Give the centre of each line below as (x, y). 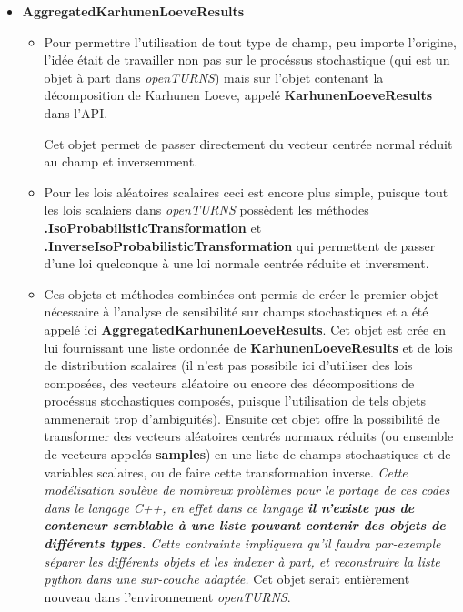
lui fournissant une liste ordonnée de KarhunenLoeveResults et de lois (248, 347)
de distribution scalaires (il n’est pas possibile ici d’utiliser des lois (228, 365)
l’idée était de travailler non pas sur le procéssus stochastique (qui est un (247, 60)
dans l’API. (76, 112)
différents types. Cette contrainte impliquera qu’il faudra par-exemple (242, 543)
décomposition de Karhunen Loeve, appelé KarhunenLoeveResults (238, 95)
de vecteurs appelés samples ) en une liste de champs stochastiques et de (247, 454)
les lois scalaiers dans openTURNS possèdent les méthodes (206, 210)
